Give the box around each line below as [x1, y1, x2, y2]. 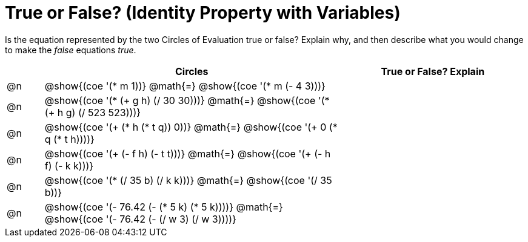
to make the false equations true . [5, 44, 136, 55]
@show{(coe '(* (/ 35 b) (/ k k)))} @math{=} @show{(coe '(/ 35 [44, 174, 332, 186]
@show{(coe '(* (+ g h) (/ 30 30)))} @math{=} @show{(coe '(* [44, 94, 330, 106]
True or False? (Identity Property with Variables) [5, 2, 401, 23]
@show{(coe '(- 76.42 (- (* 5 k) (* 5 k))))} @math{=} [44, 200, 283, 213]
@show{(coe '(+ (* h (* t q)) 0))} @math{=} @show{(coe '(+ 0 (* [44, 120, 338, 133]
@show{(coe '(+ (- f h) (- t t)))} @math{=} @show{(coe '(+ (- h [44, 147, 331, 160]
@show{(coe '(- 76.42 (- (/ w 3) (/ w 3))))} [44, 212, 236, 225]
